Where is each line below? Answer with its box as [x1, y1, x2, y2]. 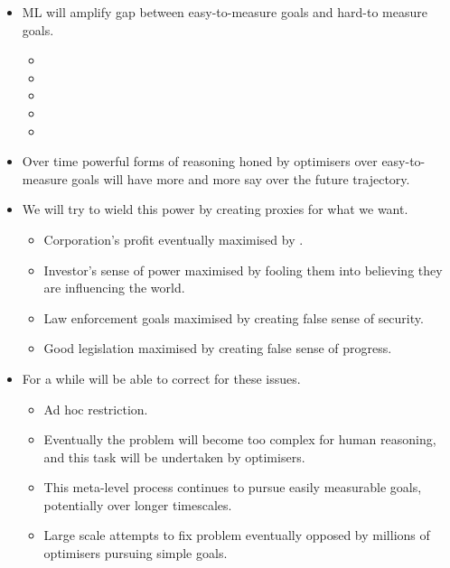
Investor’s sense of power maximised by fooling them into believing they [43, 260, 443, 279]
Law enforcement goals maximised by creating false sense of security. [43, 308, 424, 327]
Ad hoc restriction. [43, 399, 148, 418]
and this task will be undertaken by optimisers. [43, 447, 305, 466]
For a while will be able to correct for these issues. [22, 368, 301, 387]
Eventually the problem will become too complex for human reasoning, [43, 430, 436, 449]
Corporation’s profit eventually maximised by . [43, 229, 304, 248]
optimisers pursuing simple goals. [43, 544, 228, 563]
